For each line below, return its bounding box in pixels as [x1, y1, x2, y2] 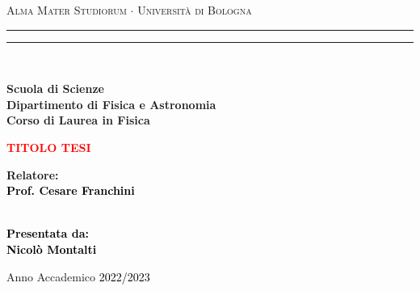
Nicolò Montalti [6, 240, 97, 257]
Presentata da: [6, 225, 90, 242]
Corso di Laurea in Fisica [6, 112, 150, 129]
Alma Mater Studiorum [6, 2, 127, 18]
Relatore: [6, 166, 59, 183]
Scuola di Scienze [6, 80, 104, 97]
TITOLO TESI [6, 138, 91, 155]
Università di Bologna [137, 2, 252, 18]
